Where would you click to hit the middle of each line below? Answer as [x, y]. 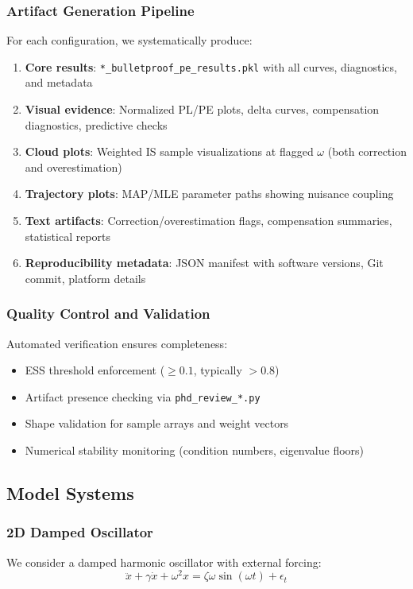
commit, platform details [85, 278]
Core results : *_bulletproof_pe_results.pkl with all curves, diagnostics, [211, 66]
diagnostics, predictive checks [96, 124]
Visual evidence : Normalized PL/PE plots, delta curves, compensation [202, 109]
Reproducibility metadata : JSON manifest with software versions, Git [204, 263]
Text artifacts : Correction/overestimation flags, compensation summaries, [208, 221]
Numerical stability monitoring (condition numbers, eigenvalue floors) [195, 450]
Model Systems [70, 493]
